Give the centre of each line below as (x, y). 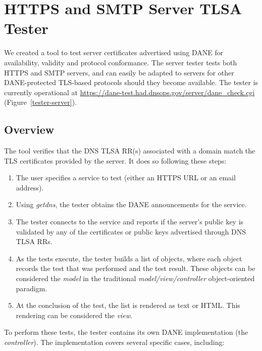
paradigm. (32, 288)
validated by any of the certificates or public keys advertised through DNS (131, 231)
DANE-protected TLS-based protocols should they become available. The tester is (131, 82)
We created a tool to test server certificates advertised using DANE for (114, 52)
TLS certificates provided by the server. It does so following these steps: (115, 160)
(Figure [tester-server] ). (41, 102)
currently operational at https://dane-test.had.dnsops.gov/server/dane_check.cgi (129, 92)
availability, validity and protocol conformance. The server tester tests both (121, 62)
